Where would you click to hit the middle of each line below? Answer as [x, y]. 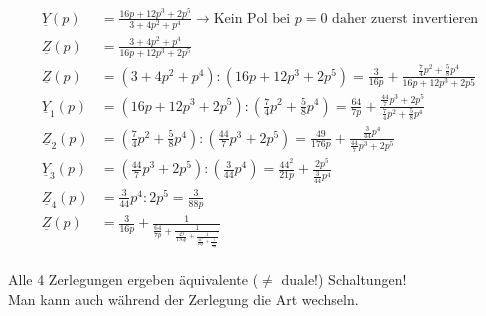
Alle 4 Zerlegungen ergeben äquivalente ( [133, 279]
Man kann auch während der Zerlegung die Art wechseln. [183, 299]
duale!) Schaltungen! [344, 279]
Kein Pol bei [252, 18]
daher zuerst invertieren [405, 18]
